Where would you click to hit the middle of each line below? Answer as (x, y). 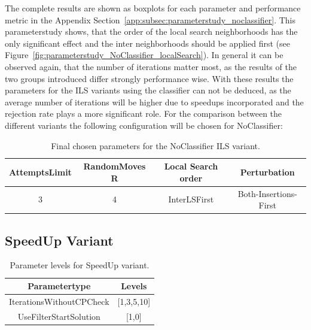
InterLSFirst (191, 199)
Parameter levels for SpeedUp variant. (80, 265)
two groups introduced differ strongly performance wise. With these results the (149, 78)
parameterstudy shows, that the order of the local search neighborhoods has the (151, 31)
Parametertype (59, 286)
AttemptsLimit (40, 172)
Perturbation (267, 172)
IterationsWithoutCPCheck (59, 301)
